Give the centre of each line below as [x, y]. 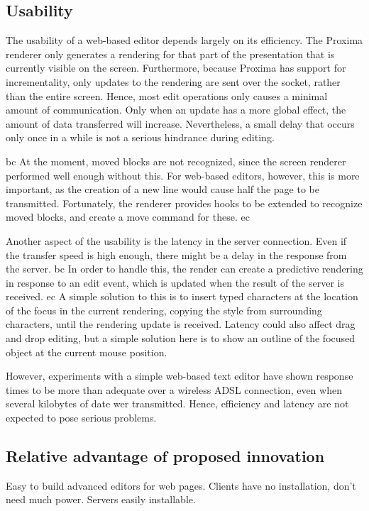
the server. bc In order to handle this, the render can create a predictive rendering [184, 269]
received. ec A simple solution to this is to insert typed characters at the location [182, 296]
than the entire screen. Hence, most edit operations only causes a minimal [167, 95]
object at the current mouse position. [87, 352]
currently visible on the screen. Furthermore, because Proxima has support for [176, 68]
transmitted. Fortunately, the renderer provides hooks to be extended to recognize [184, 203]
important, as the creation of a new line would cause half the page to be [163, 189]
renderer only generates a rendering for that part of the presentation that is [170, 54]
